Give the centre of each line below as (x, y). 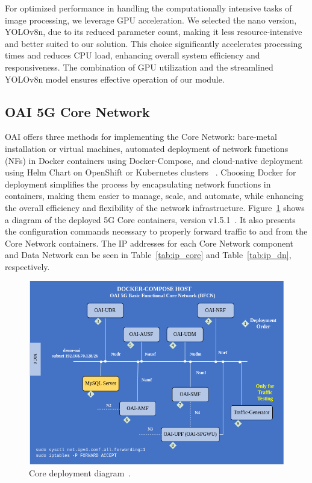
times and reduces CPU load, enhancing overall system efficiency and (133, 55)
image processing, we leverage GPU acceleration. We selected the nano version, (151, 20)
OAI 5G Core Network (77, 111)
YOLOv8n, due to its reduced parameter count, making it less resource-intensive (154, 32)
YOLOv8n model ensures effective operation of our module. (115, 79)
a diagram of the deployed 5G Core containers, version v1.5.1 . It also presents (150, 219)
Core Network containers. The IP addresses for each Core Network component (149, 243)
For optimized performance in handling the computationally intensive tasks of (148, 8)
